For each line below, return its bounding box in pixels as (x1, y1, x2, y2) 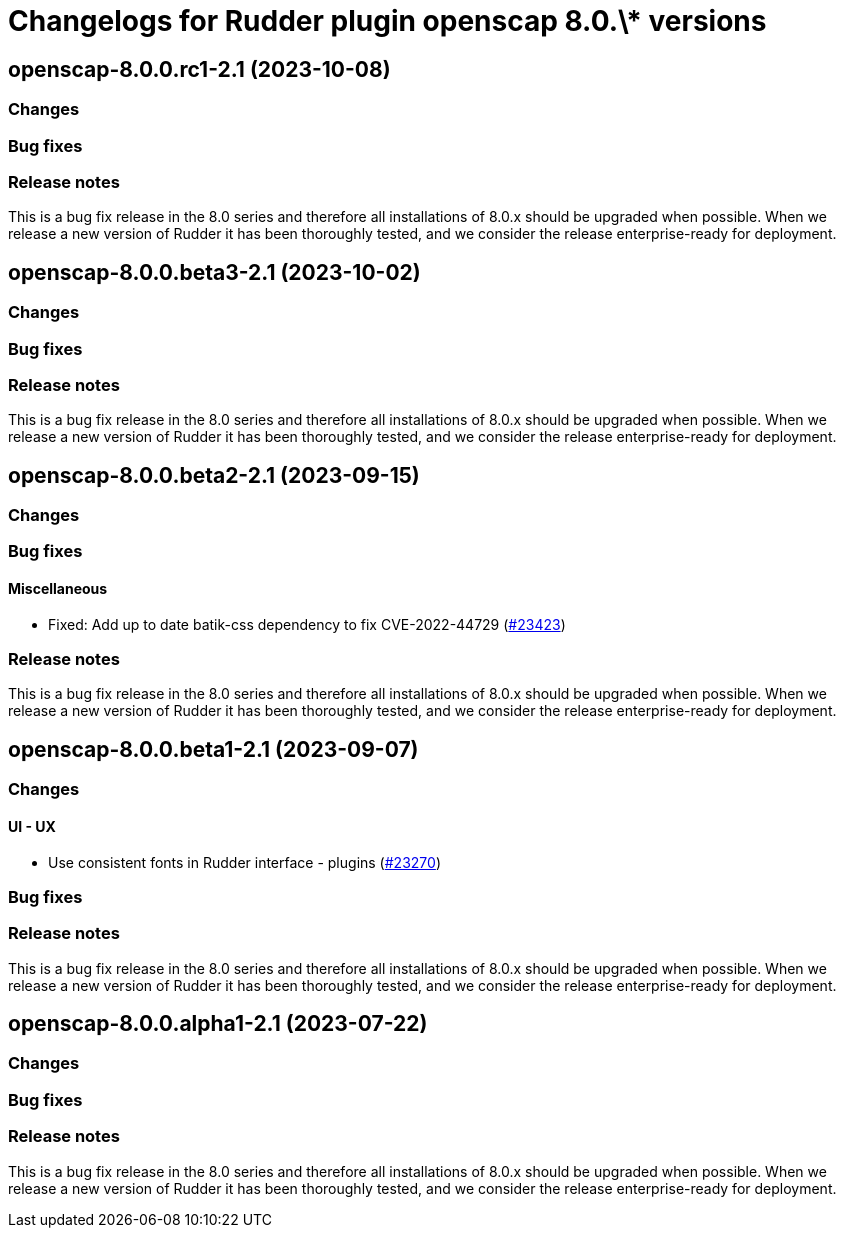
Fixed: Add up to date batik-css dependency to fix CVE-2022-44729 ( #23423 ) (48, 615, 566, 633)
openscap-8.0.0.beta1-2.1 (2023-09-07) (8, 736, 419, 762)
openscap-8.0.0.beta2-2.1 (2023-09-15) (8, 462, 420, 488)
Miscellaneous (8, 580, 108, 598)
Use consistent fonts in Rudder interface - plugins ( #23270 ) (48, 853, 441, 871)
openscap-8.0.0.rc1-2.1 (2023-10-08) (8, 56, 391, 82)
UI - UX (8, 817, 56, 835)
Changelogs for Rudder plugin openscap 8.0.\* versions (8, 4, 767, 38)
